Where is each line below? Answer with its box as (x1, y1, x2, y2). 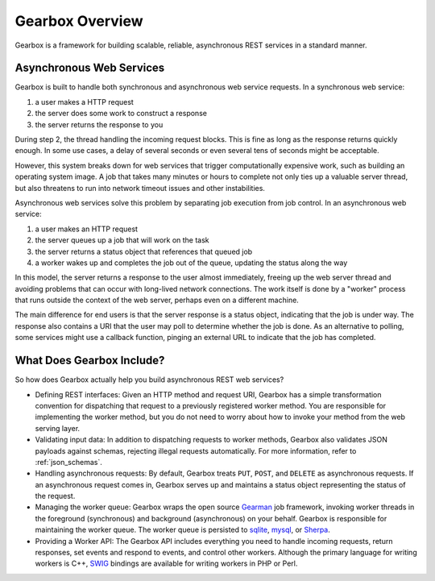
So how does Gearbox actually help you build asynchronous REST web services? (14, 375, 284, 384)
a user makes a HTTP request (35, 97, 135, 106)
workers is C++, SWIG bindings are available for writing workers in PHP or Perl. (35, 558, 298, 568)
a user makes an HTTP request (35, 224, 139, 234)
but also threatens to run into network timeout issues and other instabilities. (14, 183, 266, 193)
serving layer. (35, 423, 81, 433)
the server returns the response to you (35, 119, 164, 129)
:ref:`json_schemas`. (35, 457, 102, 467)
